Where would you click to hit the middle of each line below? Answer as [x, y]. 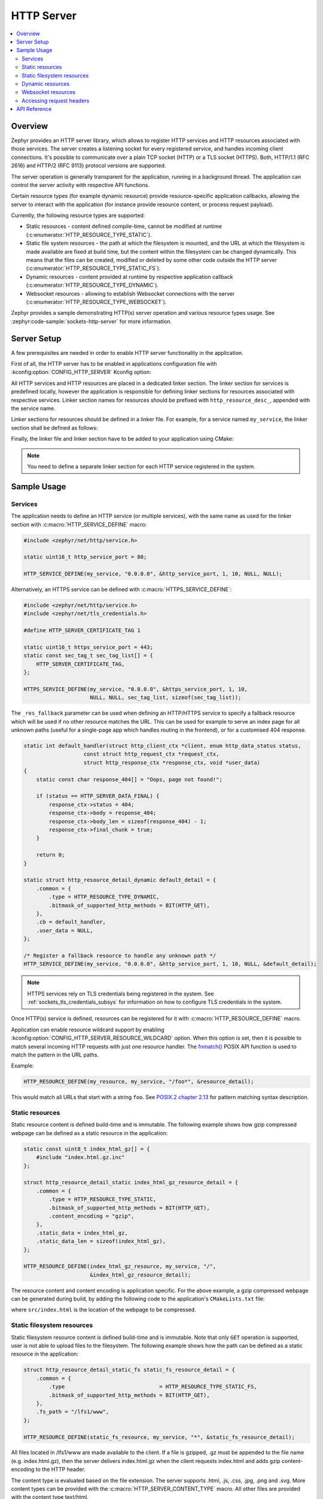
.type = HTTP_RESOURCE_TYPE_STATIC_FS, [153, 1387]
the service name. [33, 408]
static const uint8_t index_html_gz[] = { [87, 1149]
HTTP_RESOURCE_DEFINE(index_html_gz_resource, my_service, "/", [120, 1266]
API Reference [34, 109]
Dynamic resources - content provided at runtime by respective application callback [129, 276]
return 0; [51, 855]
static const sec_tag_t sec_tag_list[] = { [89, 656]
